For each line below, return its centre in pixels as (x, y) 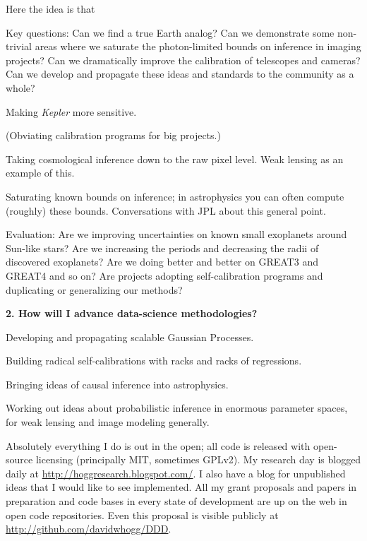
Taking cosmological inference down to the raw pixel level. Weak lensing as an (175, 159)
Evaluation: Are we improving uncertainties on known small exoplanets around (176, 234)
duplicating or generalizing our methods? (94, 289)
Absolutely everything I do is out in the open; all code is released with (158, 445)
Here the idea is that (50, 8)
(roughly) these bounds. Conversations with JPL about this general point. (166, 210)
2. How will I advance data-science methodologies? (132, 313)
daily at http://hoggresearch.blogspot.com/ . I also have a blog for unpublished (176, 473)
